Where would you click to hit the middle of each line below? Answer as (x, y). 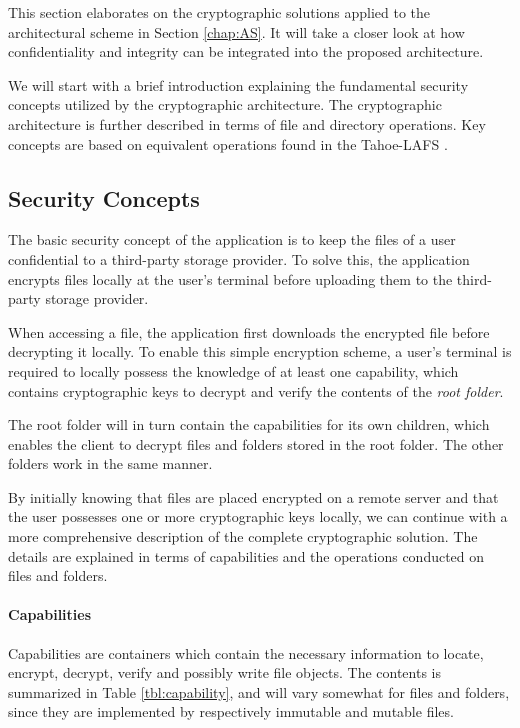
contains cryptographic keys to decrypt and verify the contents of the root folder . (256, 390)
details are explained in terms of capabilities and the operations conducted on (246, 555)
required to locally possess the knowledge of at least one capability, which (233, 370)
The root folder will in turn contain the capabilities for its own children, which (249, 424)
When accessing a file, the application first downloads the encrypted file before (249, 331)
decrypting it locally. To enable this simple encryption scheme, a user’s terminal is (260, 351)
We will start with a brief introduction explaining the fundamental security (238, 84)
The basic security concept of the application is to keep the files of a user (232, 239)
